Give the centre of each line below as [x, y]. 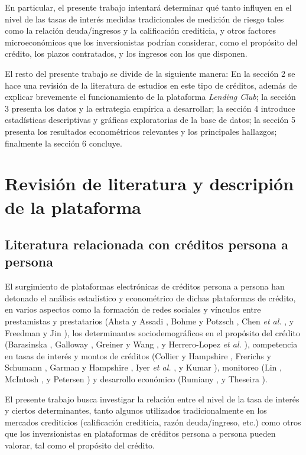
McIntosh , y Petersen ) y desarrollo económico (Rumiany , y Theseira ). [136, 379]
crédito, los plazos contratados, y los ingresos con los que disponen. [126, 53]
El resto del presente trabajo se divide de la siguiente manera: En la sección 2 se [150, 73]
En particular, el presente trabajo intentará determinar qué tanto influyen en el [148, 7]
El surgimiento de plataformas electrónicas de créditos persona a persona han [145, 286]
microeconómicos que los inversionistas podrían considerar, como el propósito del [151, 42]
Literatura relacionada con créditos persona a [147, 244]
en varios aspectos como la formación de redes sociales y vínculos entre [133, 309]
